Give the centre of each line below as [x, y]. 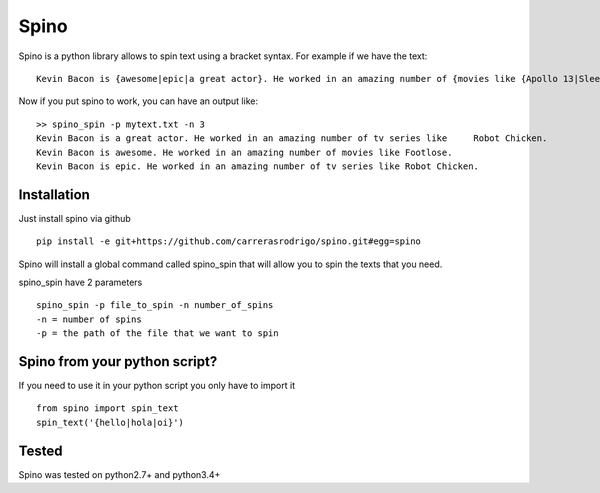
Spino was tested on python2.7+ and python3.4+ [119, 474]
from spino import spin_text [107, 408]
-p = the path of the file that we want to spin [157, 333]
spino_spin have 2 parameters [80, 282]
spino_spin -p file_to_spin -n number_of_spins [155, 305]
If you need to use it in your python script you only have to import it [156, 386]
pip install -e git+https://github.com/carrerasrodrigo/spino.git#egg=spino [229, 241]
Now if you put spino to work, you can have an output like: [138, 101]
